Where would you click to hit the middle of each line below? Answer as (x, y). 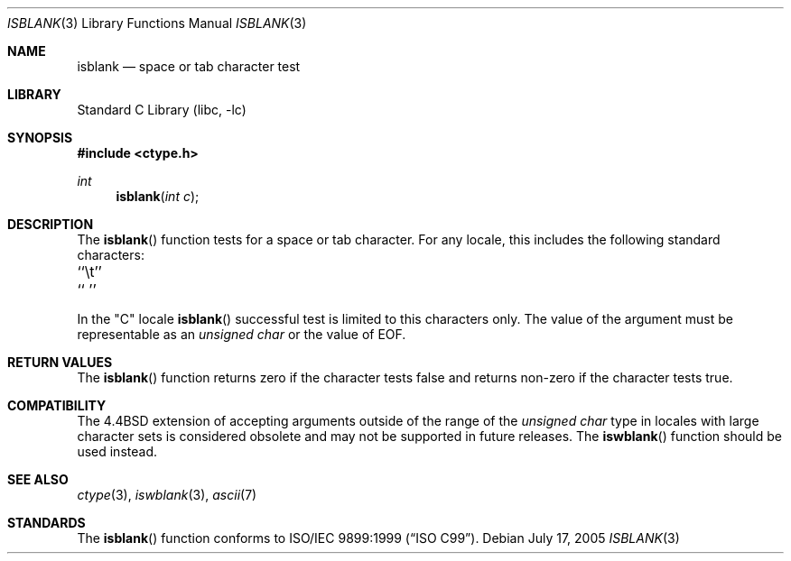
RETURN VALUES (60, 362)
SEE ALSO (38, 479)
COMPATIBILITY (57, 405)
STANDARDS (47, 523)
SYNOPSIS (40, 138)
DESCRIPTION (51, 224)
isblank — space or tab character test (189, 66)
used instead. (117, 451)
